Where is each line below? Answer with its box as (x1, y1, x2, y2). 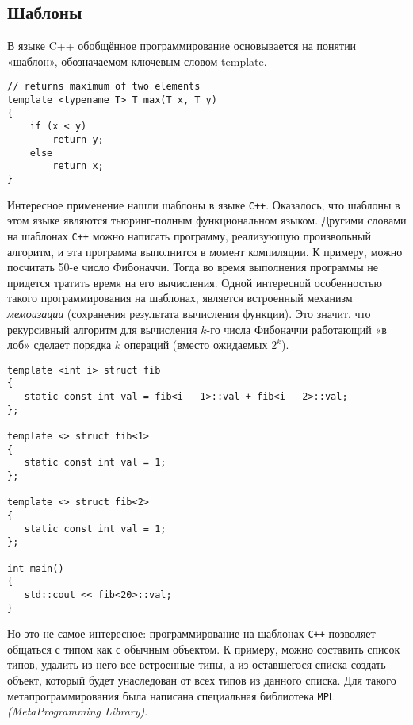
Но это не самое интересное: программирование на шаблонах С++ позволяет (7, 625, 376, 642)
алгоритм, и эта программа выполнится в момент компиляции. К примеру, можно (7, 243, 403, 259)
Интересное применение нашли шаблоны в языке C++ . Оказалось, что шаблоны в (7, 196, 400, 213)
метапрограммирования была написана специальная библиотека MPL (7, 687, 335, 704)
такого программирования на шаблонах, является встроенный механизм (7, 290, 353, 306)
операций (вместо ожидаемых (124, 336, 268, 353)
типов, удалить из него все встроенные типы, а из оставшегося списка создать (7, 656, 386, 673)
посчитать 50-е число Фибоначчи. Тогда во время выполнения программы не (7, 259, 379, 275)
